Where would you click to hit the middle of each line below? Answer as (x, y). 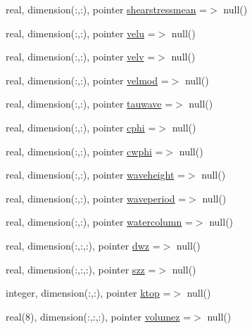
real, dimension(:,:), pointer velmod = (87, 80)
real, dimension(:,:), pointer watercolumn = (99, 222)
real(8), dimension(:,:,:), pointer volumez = (99, 316)
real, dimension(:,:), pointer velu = (81, 33)
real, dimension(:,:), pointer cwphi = (84, 151)
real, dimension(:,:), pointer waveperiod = (96, 198)
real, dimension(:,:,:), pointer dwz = (83, 245)
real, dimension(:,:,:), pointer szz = (81, 269)
